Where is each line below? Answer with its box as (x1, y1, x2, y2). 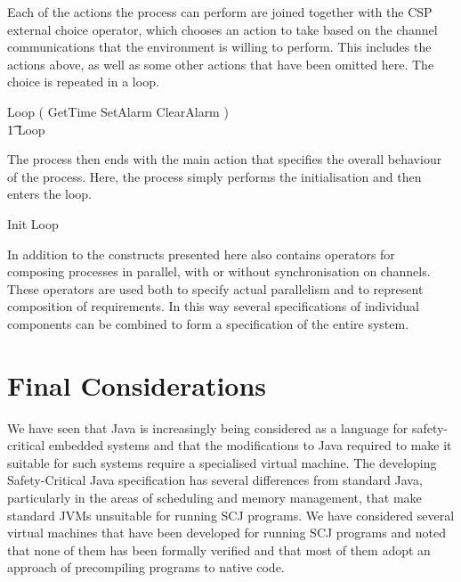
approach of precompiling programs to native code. (7, 558, 285, 577)
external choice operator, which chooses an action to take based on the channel (7, 20, 438, 38)
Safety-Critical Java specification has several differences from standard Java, (7, 471, 423, 489)
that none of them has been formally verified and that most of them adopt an (7, 540, 431, 559)
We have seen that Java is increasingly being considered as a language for (7, 418, 408, 437)
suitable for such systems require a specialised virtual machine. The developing (7, 453, 437, 471)
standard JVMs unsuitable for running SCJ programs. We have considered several (7, 505, 455, 524)
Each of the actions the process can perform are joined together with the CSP (7, 3, 433, 20)
